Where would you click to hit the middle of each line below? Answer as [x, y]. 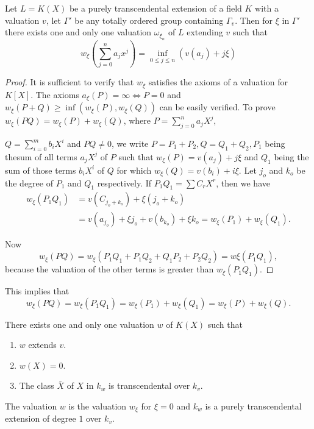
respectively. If [124, 183]
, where [137, 120]
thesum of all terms [41, 156]
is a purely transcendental [253, 406]
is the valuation [98, 406]
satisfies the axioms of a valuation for [218, 82]
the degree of [29, 183]
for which [134, 170]
